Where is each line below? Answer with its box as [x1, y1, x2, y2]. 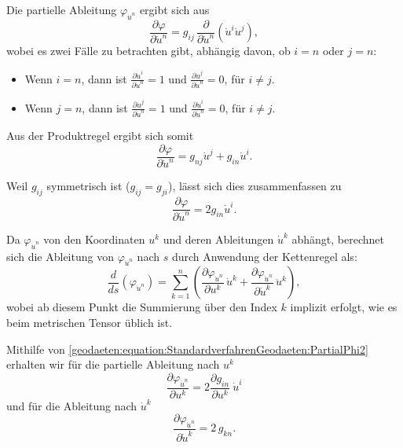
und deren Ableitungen [163, 230, 274, 247]
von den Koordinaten [43, 230, 145, 247]
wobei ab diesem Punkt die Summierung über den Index [6, 299, 277, 315]
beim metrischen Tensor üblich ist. [6, 314, 173, 330]
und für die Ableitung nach [6, 397, 137, 413]
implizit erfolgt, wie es [290, 299, 398, 315]
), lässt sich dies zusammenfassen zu [167, 178, 342, 194]
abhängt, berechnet [291, 230, 384, 247]
